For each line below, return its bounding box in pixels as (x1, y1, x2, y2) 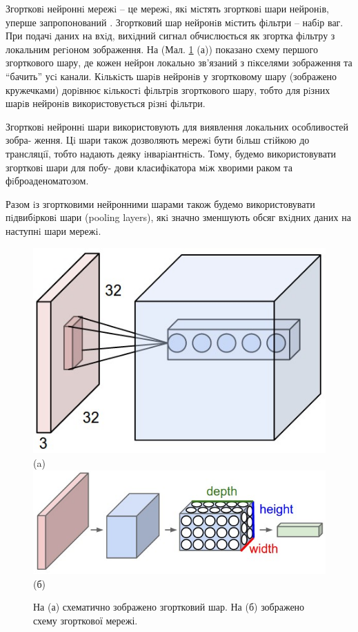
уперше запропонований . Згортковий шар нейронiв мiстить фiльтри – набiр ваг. (6, 15, 344, 29)
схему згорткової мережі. (33, 613, 138, 627)
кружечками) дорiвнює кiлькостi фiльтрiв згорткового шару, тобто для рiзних (6, 82, 330, 97)
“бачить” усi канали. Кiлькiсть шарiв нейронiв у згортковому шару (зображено (6, 68, 337, 83)
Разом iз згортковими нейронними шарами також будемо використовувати (6, 196, 315, 211)
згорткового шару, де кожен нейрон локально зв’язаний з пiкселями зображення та (6, 55, 352, 70)
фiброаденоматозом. (6, 173, 89, 188)
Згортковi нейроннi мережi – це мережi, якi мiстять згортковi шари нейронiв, (6, 1, 329, 15)
